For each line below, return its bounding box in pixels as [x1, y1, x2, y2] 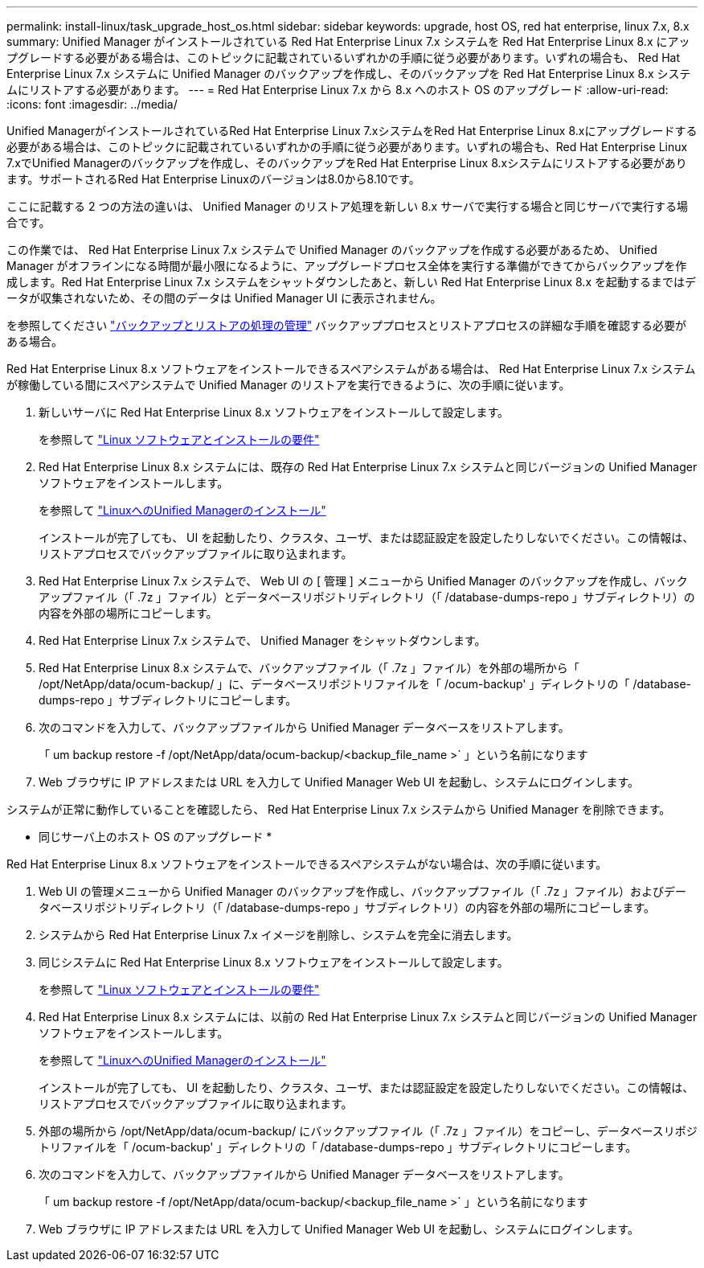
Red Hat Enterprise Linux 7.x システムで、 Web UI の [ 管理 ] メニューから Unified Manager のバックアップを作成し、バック [39, 574, 688, 588]
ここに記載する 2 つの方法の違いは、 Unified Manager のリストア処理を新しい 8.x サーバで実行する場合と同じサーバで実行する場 [6, 199, 688, 213]
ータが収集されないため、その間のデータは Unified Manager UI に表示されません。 [6, 291, 442, 305]
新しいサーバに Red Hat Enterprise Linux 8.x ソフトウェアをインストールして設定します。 [39, 405, 509, 419]
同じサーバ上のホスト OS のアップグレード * [39, 830, 272, 843]
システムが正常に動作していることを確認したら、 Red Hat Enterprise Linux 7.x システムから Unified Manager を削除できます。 [6, 802, 671, 816]
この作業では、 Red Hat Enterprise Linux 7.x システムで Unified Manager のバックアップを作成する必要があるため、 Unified [6, 243, 657, 256]
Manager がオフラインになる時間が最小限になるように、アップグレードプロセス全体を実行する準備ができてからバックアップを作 [6, 259, 687, 273]
